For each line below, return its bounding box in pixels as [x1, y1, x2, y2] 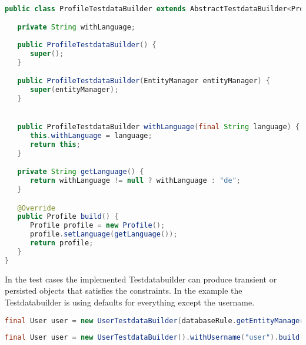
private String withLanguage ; [17, 23, 135, 32]
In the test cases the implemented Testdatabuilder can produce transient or [5, 272, 277, 285]
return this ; [29, 140, 81, 149]
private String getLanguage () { [17, 167, 144, 176]
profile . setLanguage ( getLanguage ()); [29, 230, 178, 239]
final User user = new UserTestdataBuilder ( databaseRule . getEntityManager [5, 316, 304, 325]
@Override [17, 203, 55, 212]
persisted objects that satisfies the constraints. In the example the [5, 284, 242, 297]
